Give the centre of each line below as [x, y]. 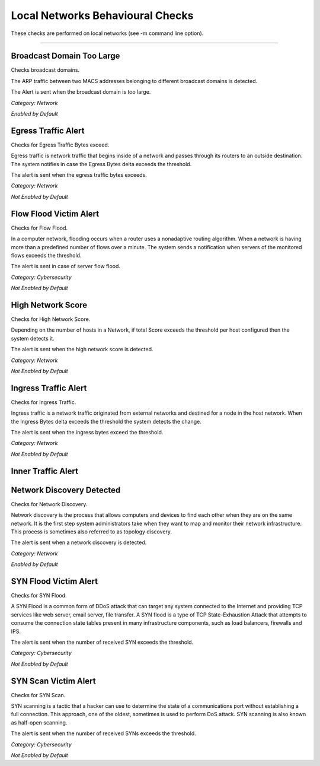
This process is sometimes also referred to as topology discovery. [91, 532]
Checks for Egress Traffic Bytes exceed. [60, 145]
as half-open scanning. [39, 722]
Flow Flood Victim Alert [55, 214]
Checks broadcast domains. [45, 70]
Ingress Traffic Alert [49, 388]
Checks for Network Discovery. [49, 504]
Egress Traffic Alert [48, 131]
